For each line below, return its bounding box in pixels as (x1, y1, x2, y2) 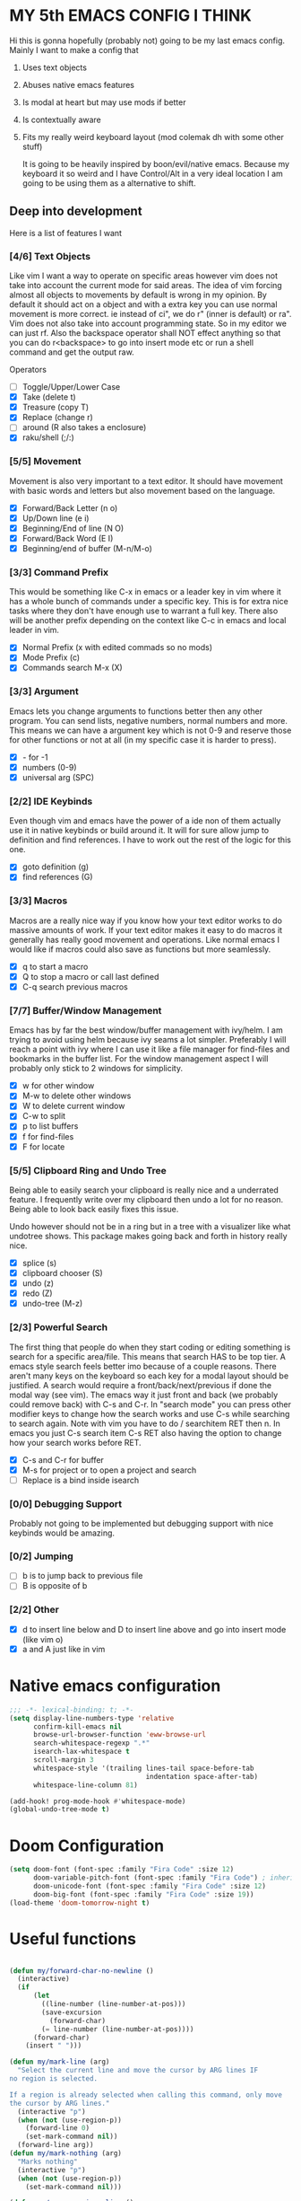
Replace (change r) (21, 412, 94, 423)
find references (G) (21, 872, 93, 883)
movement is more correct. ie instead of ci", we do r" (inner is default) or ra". (9, 309, 292, 320)
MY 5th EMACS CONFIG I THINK (9, 5, 253, 26)
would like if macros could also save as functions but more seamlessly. (9, 944, 271, 955)
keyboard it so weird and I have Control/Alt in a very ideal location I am (21, 168, 284, 179)
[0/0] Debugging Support (9, 1497, 123, 1510)
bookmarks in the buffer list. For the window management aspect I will (9, 1053, 269, 1064)
